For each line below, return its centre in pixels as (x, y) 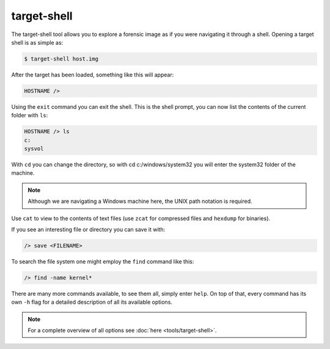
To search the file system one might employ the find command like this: (103, 261)
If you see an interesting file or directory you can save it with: (88, 229)
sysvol (34, 149)
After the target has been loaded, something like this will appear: (93, 75)
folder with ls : (30, 116)
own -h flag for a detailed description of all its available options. (92, 302)
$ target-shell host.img (61, 59)
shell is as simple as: (37, 42)
